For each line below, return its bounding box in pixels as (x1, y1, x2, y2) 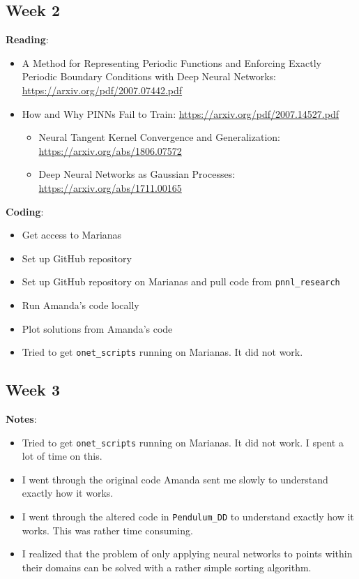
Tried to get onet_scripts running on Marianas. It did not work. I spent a (22, 435, 344, 449)
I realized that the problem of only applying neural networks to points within (22, 546, 353, 561)
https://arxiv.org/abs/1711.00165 (38, 180, 182, 195)
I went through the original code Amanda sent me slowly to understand (22, 472, 328, 486)
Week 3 (6, 379, 60, 400)
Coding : (6, 204, 44, 218)
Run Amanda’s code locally (22, 297, 139, 312)
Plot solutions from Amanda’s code (22, 321, 173, 336)
